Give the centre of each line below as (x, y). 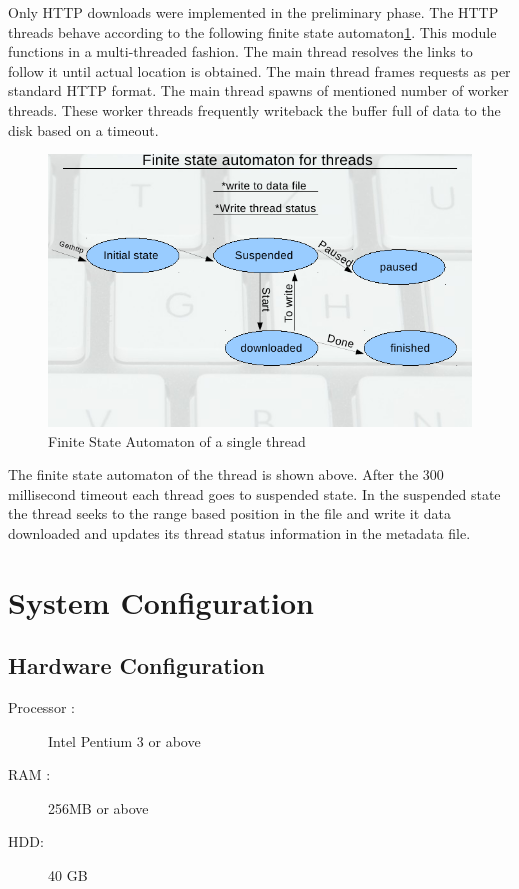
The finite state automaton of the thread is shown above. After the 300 (226, 474)
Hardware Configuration (136, 665)
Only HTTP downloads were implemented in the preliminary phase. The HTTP (253, 12)
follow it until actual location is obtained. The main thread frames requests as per (259, 70)
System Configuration (161, 601)
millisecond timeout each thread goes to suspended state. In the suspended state (254, 493)
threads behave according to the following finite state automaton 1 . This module (252, 31)
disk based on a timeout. (83, 129)
